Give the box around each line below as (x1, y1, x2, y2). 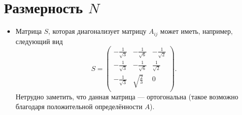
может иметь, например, (160, 26, 233, 36)
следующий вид (15, 36, 63, 46)
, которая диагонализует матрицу (48, 26, 147, 36)
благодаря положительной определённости (15, 101, 142, 111)
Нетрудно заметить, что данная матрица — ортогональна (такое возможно (15, 92, 239, 102)
